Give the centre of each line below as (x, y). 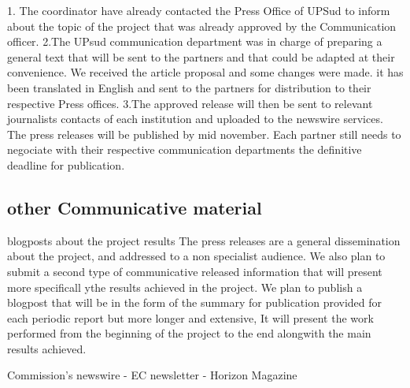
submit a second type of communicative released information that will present (195, 271)
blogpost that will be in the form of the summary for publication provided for (195, 302)
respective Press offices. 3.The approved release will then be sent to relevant (190, 103)
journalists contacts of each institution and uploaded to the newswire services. (195, 119)
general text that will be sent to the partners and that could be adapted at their (201, 56)
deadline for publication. (66, 164)
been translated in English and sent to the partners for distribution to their (189, 87)
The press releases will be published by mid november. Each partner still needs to (204, 134)
